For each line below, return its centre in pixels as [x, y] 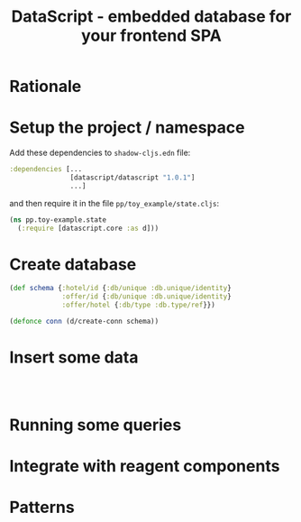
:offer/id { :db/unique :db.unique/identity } [146, 297]
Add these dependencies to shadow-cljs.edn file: [100, 153]
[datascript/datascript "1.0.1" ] [132, 178]
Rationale [46, 87]
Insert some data [74, 357]
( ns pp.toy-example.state [58, 220]
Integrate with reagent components [145, 467]
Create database [73, 264]
